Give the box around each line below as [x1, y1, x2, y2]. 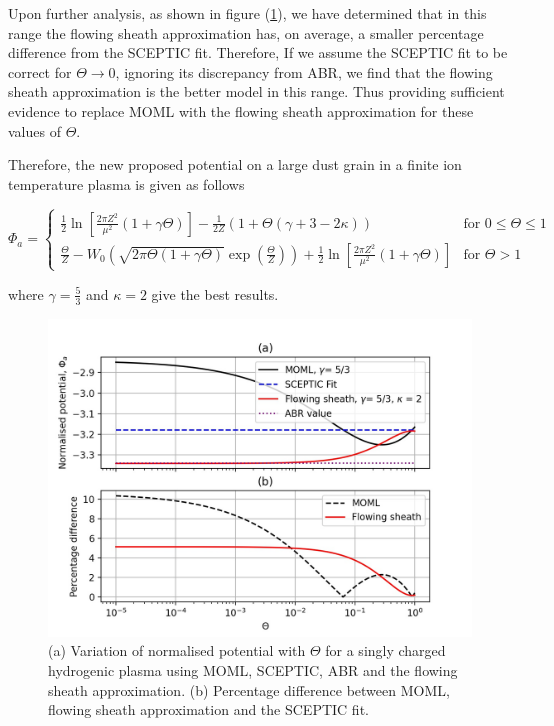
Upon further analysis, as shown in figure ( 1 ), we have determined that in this [8, 3, 487, 23]
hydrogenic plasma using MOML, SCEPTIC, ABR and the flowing [48, 659, 458, 680]
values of [8, 120, 61, 141]
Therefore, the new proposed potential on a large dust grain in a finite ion [8, 154, 462, 175]
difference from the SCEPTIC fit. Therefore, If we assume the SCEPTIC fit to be [8, 42, 508, 63]
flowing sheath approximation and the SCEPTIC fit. [48, 699, 369, 720]
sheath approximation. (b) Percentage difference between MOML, [48, 679, 450, 700]
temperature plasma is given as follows [8, 173, 245, 194]
